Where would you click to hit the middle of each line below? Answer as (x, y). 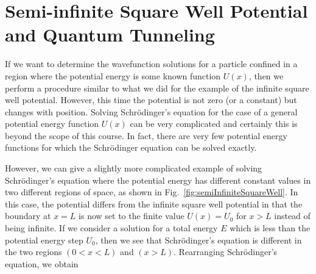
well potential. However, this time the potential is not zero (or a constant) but (151, 100)
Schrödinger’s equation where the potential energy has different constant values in (158, 180)
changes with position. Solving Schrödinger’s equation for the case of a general (151, 111)
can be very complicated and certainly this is (214, 124)
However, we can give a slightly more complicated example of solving (134, 168)
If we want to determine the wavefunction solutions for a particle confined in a (151, 64)
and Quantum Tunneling (110, 34)
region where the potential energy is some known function (113, 75)
